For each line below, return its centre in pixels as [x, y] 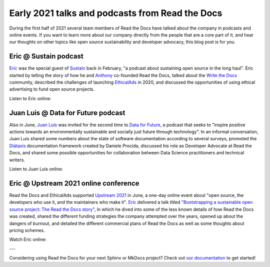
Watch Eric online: [28, 239]
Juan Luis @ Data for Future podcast [67, 113]
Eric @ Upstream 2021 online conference [74, 183]
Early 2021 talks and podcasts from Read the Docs [116, 13]
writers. [17, 160]
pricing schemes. [27, 230]
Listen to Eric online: [30, 98]
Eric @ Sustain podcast [46, 56]
